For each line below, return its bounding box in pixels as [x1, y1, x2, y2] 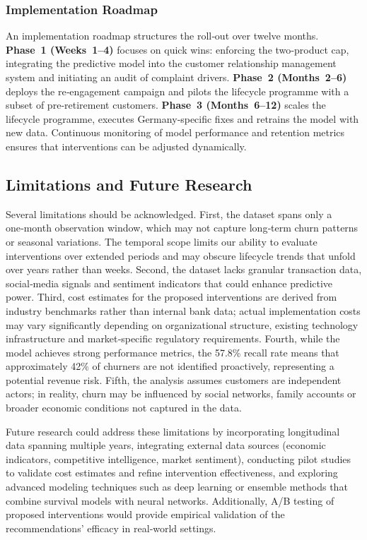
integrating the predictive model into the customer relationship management [6, 56, 337, 71]
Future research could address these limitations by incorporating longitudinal [6, 424, 340, 438]
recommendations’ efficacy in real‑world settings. [6, 520, 216, 535]
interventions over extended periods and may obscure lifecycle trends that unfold [6, 248, 356, 263]
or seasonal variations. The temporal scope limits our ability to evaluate [6, 234, 318, 248]
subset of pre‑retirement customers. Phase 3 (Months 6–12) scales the [6, 97, 326, 112]
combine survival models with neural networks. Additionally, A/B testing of [6, 493, 334, 508]
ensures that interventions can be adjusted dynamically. [6, 138, 247, 153]
